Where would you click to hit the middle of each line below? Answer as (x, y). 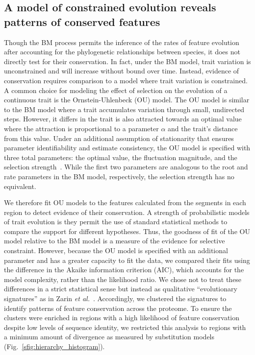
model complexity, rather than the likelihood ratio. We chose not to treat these (123, 279)
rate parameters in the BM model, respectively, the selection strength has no (119, 176)
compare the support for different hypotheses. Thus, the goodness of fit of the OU (127, 231)
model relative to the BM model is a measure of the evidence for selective (115, 241)
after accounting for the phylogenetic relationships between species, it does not (122, 52)
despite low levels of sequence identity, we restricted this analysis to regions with (125, 327)
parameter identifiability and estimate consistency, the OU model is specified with (127, 148)
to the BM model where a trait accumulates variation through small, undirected (124, 109)
